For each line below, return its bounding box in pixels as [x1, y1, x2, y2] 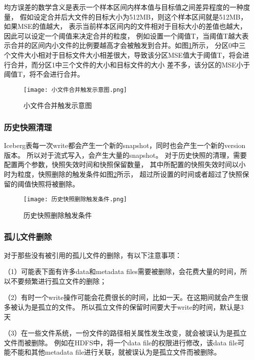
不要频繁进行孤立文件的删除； [10, 275, 106, 286]
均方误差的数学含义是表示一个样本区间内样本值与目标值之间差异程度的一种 [4, 2, 243, 12]
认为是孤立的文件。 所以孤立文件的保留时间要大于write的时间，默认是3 [17, 302, 244, 312]
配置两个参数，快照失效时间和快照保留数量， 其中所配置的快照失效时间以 [4, 159, 239, 169]
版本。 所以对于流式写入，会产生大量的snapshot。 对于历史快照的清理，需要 [4, 149, 247, 160]
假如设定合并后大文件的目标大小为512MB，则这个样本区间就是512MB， [20, 11, 248, 21]
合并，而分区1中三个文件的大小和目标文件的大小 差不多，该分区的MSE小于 [10, 59, 250, 69]
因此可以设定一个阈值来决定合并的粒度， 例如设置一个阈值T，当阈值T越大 [4, 30, 242, 41]
